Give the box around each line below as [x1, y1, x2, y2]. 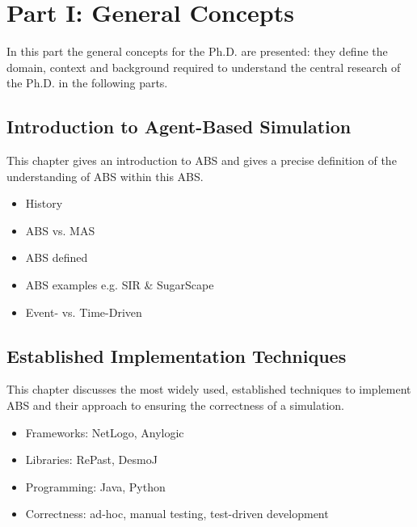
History [25, 195, 63, 212]
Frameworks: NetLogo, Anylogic [25, 424, 184, 441]
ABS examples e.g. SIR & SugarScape [25, 276, 214, 293]
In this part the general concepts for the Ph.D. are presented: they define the [6, 43, 388, 60]
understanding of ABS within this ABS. [6, 167, 204, 184]
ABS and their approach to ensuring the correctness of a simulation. [6, 397, 344, 414]
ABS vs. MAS [25, 221, 95, 238]
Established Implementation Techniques [6, 343, 347, 368]
